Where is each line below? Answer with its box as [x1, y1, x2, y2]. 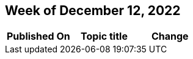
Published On [7, 30, 70, 43]
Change [151, 30, 189, 43]
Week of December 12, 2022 [5, 3, 181, 18]
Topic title [81, 30, 128, 43]
